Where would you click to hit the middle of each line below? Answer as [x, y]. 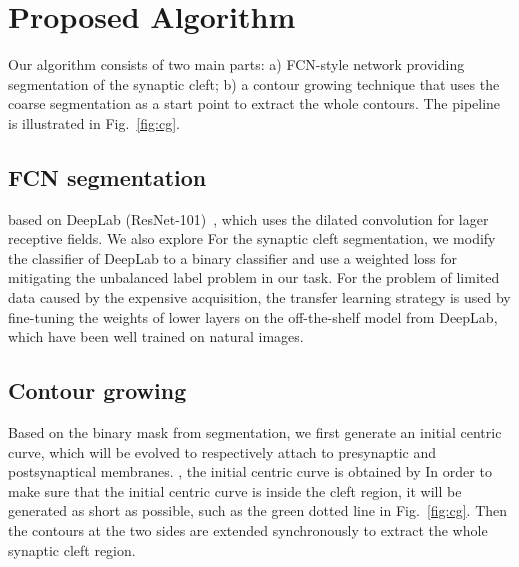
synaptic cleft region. [72, 549]
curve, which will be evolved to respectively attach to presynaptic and [222, 451]
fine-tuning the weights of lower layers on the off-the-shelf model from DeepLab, [253, 316]
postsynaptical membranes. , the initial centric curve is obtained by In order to [250, 471]
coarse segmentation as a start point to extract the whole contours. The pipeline [254, 103]
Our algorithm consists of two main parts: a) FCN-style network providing [236, 64]
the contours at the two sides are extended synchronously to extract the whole [248, 530]
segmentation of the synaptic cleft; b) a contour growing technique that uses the [254, 83]
